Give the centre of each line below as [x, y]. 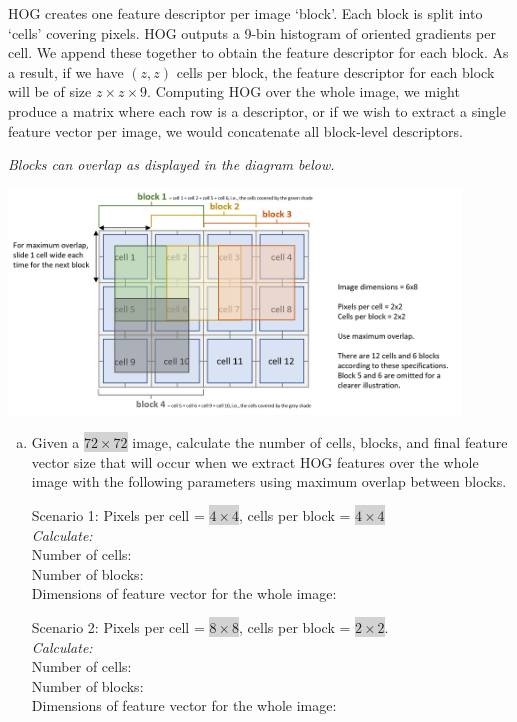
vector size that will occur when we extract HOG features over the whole [255, 461]
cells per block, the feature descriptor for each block [335, 71]
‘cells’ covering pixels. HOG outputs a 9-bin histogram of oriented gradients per [252, 32]
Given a [55, 442]
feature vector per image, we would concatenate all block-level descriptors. [235, 130]
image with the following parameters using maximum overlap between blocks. [269, 481]
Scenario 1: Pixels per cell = [118, 515]
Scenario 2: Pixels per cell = [118, 626]
